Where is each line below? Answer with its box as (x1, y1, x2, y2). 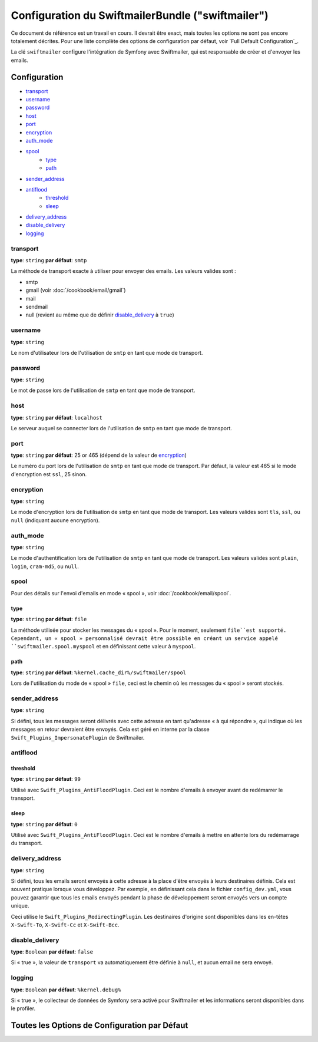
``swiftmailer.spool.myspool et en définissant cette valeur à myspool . (11, 643, 196, 650)
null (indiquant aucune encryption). (11, 516, 100, 524)
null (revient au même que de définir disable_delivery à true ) (25, 311, 175, 318)
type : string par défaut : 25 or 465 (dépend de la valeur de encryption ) (11, 451, 187, 459)
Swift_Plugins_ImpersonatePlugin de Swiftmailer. (11, 734, 145, 741)
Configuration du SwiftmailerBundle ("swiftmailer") (11, 9, 269, 22)
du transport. (11, 840, 43, 847)
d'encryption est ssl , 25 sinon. (11, 470, 87, 477)
